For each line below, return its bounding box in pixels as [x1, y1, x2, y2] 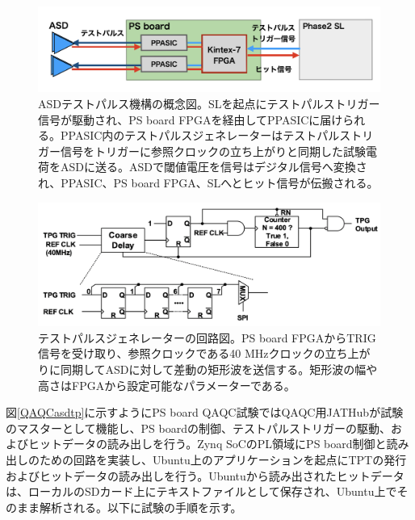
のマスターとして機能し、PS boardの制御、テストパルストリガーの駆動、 [6, 419, 392, 436]
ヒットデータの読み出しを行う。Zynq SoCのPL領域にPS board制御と [27, 435, 387, 452]
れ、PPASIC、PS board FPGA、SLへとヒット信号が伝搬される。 [38, 174, 379, 191]
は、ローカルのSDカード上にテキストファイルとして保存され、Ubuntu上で [6, 483, 397, 500]
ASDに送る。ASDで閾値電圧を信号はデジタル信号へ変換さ [60, 158, 367, 175]
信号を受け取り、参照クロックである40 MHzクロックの [38, 345, 325, 362]
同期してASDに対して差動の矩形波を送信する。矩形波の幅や [60, 360, 378, 377]
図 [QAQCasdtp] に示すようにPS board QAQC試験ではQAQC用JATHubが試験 [6, 404, 404, 421]
